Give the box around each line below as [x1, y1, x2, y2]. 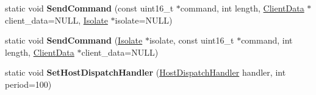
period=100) [5, 77, 52, 90]
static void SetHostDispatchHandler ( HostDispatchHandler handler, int [5, 66, 286, 79]
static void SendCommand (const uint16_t [5, 2, 174, 14]
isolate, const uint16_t [149, 34, 234, 47]
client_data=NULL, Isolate [5, 13, 108, 26]
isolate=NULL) [115, 13, 173, 26]
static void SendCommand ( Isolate [5, 34, 143, 47]
